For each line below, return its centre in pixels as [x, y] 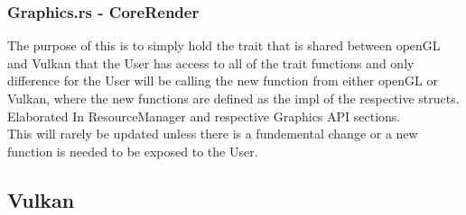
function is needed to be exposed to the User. [133, 151]
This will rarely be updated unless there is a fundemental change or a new [213, 134]
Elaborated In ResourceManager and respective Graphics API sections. [204, 116]
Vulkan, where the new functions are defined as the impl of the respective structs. [233, 98]
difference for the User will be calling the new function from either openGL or [223, 81]
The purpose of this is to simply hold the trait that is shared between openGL [224, 45]
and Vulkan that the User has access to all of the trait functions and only [211, 63]
